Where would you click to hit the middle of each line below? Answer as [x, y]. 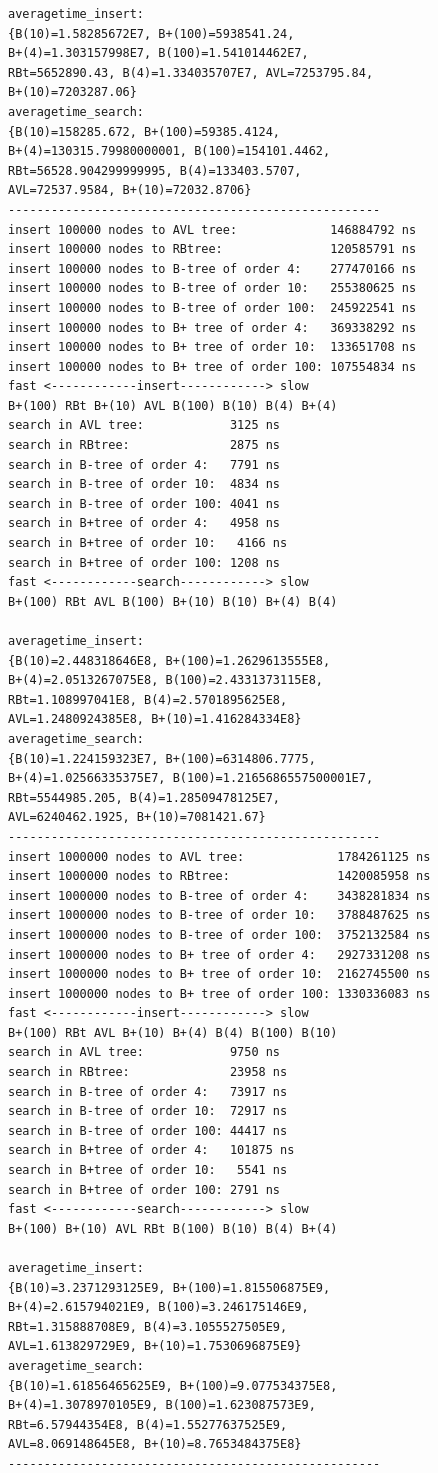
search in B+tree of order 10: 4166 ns [148, 543]
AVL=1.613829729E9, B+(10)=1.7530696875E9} [155, 1346]
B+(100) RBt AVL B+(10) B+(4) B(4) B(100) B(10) [173, 1032]
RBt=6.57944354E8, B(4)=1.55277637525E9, [148, 1424]
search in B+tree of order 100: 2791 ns [144, 1189]
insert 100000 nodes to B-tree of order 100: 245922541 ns [212, 307]
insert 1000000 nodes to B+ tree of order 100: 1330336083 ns [219, 993]
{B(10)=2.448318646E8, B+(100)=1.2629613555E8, [169, 660]
